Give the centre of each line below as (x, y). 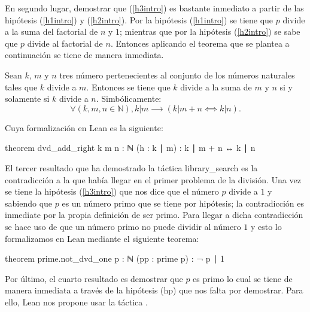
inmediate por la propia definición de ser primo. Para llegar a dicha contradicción (154, 215)
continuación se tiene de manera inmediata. (84, 55)
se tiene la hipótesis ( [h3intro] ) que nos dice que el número (112, 191)
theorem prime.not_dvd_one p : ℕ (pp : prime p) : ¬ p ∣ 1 (115, 258)
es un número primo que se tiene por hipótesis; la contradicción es (183, 203)
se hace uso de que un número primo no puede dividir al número (123, 226)
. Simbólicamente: (129, 99)
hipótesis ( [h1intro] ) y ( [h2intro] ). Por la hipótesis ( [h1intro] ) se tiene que (139, 19)
